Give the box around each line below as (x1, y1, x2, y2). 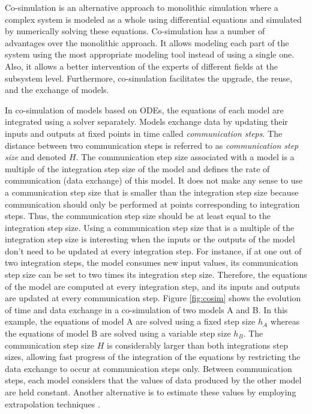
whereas (270, 315, 300, 328)
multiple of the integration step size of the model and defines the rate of (5, 162, 270, 175)
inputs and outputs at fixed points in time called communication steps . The (5, 127, 283, 139)
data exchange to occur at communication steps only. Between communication (5, 362, 292, 374)
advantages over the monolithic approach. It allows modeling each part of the (5, 36, 289, 49)
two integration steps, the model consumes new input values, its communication (5, 256, 298, 269)
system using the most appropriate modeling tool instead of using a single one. (5, 48, 295, 61)
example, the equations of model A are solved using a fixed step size (5, 315, 256, 328)
